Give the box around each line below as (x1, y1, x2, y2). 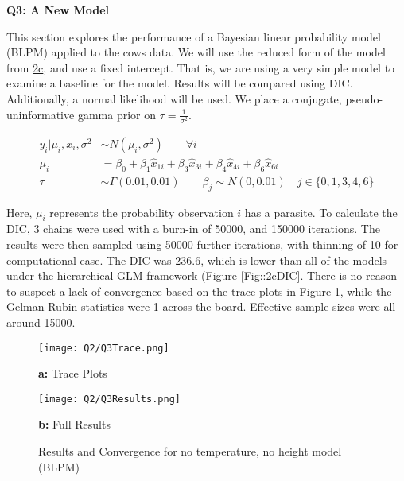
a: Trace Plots (38, 365, 107, 382)
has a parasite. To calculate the (244, 204, 398, 220)
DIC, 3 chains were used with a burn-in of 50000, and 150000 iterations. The (6, 220, 380, 237)
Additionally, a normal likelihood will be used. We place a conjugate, (6, 90, 342, 107)
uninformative (6, 106, 75, 122)
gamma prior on (77, 106, 156, 122)
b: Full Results (38, 416, 111, 433)
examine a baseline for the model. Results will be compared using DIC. (6, 75, 353, 91)
